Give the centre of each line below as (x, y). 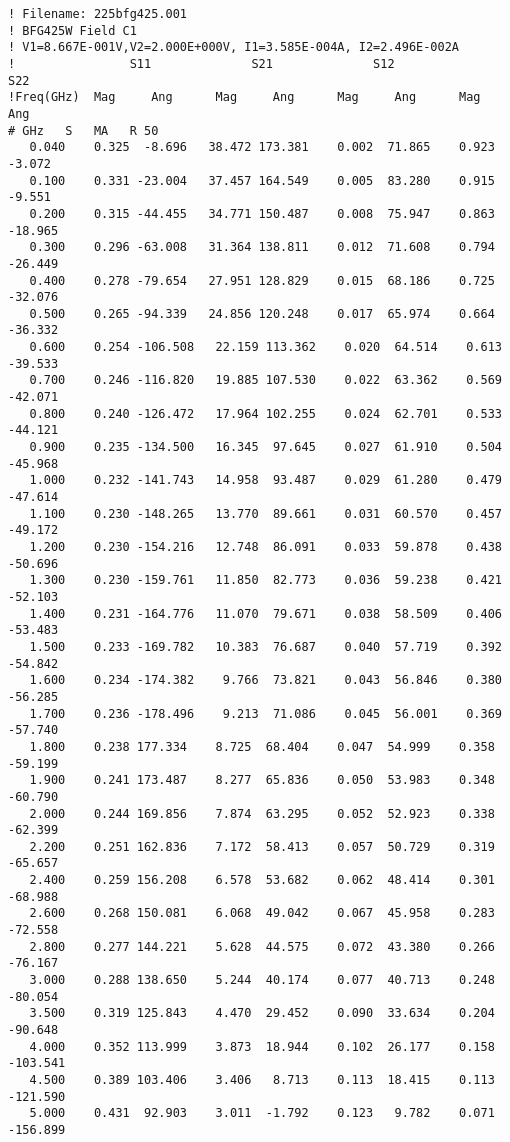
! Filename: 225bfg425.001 (97, 14)
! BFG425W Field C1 (72, 30)
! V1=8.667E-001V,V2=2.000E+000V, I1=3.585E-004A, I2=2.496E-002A (234, 47)
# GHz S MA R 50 (83, 130)
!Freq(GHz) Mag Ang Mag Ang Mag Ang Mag (244, 97)
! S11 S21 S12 (201, 63)
